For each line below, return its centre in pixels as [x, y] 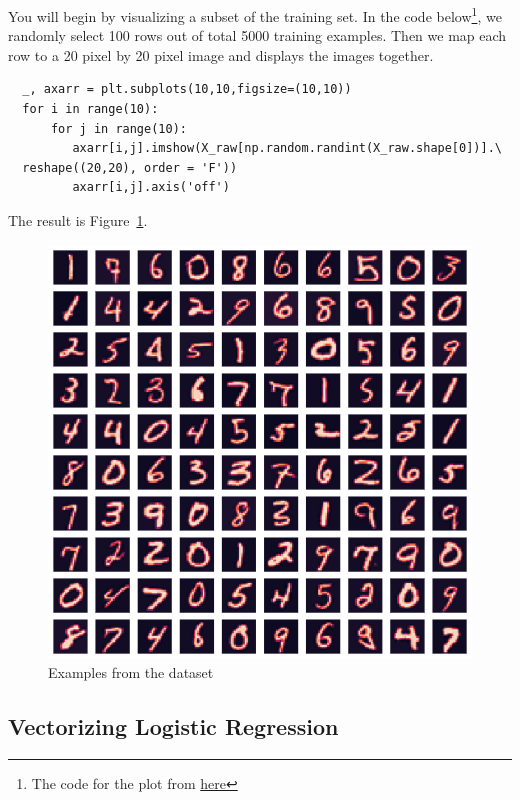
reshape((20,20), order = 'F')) [130, 167]
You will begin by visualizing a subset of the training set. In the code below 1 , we [255, 14]
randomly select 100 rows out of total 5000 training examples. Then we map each [257, 35]
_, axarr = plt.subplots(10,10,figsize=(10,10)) [187, 89]
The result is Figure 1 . [78, 220]
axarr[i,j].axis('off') [151, 187]
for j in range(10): [118, 128]
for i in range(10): [90, 109]
